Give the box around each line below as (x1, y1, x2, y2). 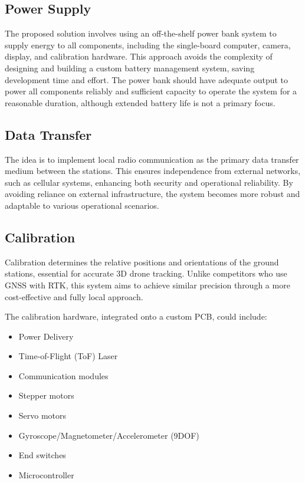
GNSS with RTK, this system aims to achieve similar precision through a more (5, 278, 290, 291)
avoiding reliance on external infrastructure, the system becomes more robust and (5, 188, 300, 200)
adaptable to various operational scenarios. (5, 199, 159, 211)
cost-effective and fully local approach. (5, 290, 143, 303)
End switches (18, 449, 66, 461)
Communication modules (18, 369, 109, 382)
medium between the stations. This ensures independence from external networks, (5, 165, 301, 177)
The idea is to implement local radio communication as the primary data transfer (5, 153, 299, 165)
